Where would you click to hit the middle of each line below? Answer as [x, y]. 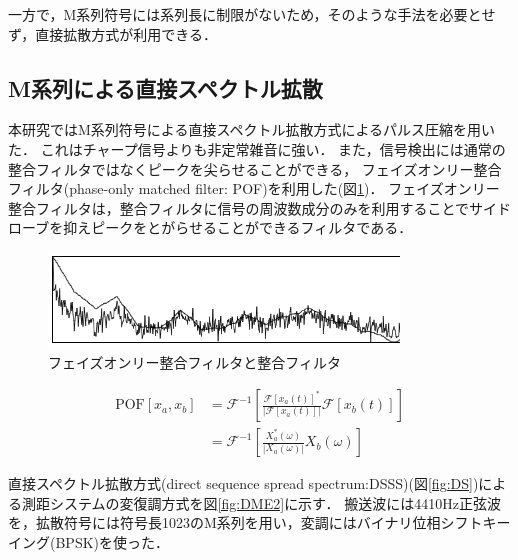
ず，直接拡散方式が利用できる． [113, 33]
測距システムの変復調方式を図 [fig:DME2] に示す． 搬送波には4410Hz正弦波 [261, 502]
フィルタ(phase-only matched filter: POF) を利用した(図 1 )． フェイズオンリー [254, 188]
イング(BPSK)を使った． [89, 541]
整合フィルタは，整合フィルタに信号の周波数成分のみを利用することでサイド [260, 207]
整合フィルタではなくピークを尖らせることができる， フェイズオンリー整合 [255, 168]
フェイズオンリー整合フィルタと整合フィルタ [195, 361]
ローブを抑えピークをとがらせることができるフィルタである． [210, 227]
